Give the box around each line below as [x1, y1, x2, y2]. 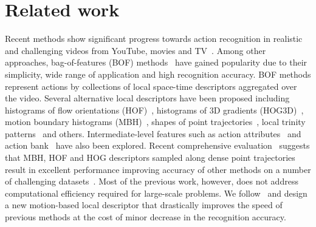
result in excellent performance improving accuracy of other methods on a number [5, 163, 311, 175]
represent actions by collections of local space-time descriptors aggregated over [5, 80, 297, 92]
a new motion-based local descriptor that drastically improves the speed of [5, 198, 283, 211]
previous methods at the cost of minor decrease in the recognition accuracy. [5, 211, 286, 223]
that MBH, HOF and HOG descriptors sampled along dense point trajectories [5, 151, 295, 164]
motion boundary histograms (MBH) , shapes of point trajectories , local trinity [5, 115, 306, 128]
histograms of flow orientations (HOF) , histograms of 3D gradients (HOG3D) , [5, 103, 304, 116]
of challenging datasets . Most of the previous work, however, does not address [5, 175, 298, 188]
